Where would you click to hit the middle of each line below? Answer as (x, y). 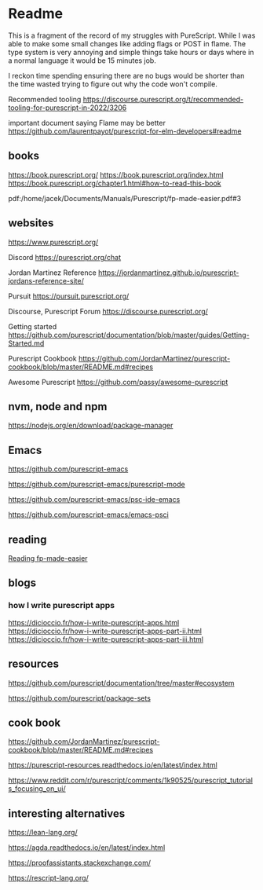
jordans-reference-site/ (46, 280)
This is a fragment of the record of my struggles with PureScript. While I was (132, 35)
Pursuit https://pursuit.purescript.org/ (69, 296)
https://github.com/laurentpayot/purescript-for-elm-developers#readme (125, 131)
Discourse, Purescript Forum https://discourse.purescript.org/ (108, 311)
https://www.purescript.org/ (53, 242)
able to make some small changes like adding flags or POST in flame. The (127, 43)
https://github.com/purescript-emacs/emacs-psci (88, 515)
